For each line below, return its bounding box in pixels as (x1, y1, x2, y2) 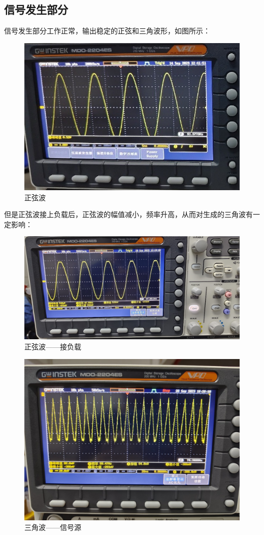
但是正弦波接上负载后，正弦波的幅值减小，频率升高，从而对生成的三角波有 (4, 209, 253, 220)
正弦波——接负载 (24, 341, 81, 351)
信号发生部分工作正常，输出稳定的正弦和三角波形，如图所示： (4, 25, 210, 36)
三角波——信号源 (24, 522, 81, 532)
